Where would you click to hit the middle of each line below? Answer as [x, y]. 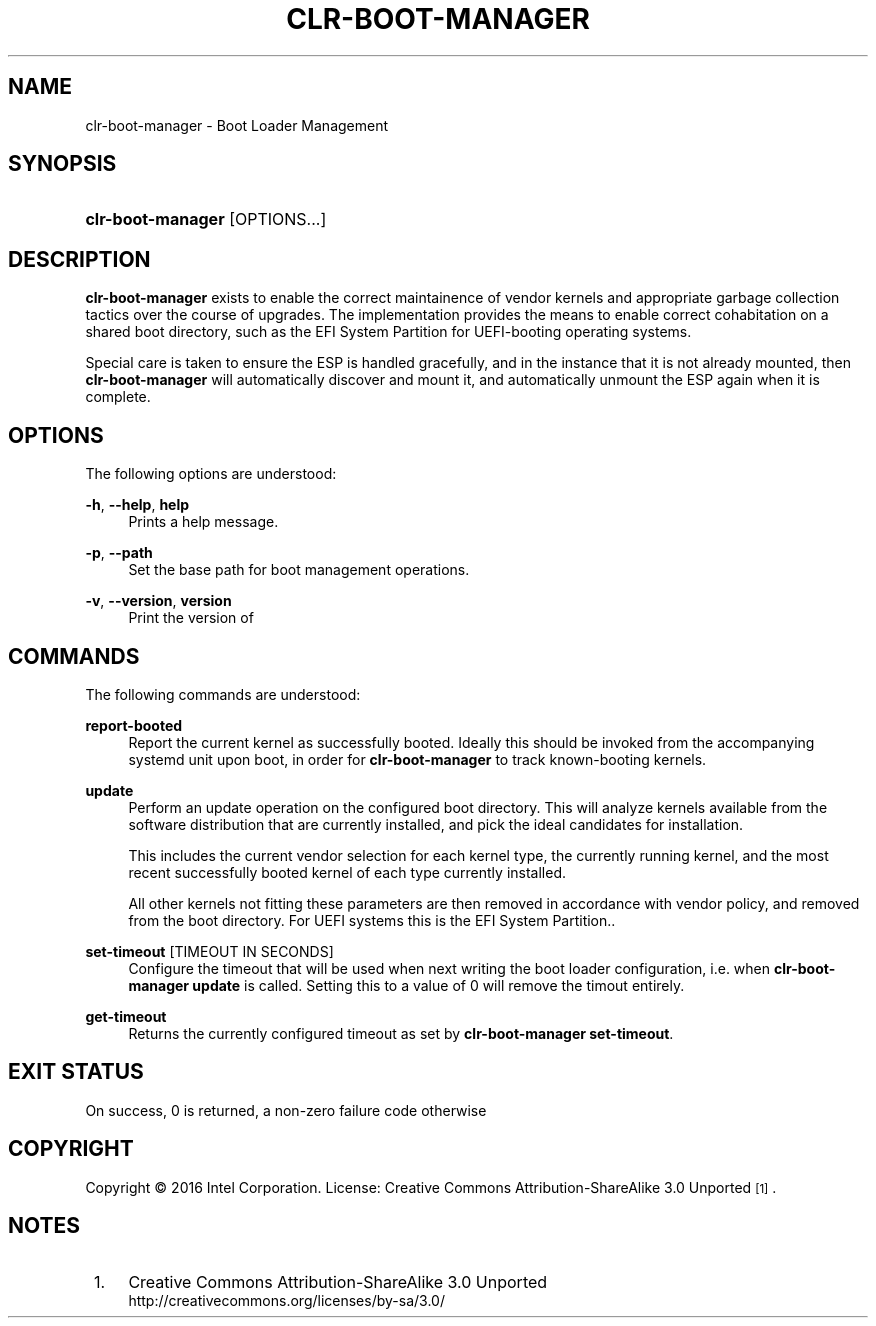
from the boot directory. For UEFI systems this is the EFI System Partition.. [372, 920]
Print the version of [191, 618]
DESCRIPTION [79, 259]
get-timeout [126, 1016]
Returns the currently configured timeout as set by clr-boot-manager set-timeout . [401, 1033]
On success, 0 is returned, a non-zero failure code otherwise [286, 1110]
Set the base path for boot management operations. [299, 570]
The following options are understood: [211, 474]
